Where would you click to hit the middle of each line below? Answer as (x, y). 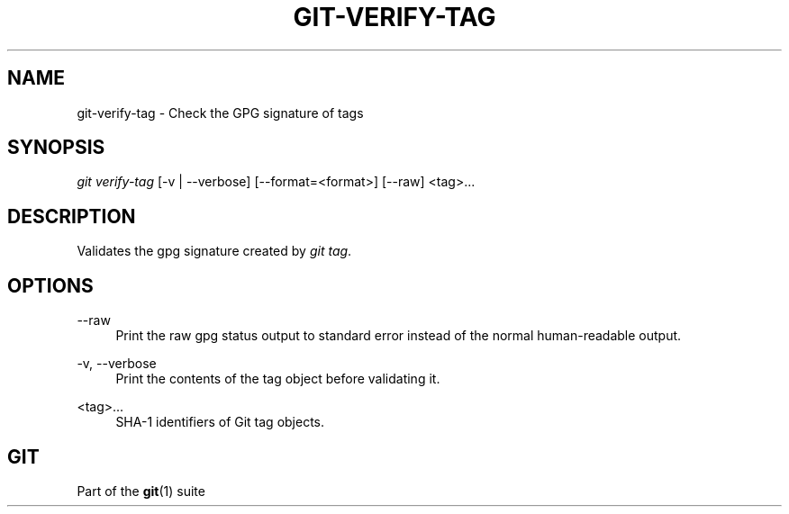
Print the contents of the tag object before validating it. (278, 379)
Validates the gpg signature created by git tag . (214, 251)
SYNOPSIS (56, 148)
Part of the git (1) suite (141, 491)
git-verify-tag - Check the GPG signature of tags (220, 113)
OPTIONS (50, 285)
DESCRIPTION (72, 216)
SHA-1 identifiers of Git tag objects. (220, 422)
